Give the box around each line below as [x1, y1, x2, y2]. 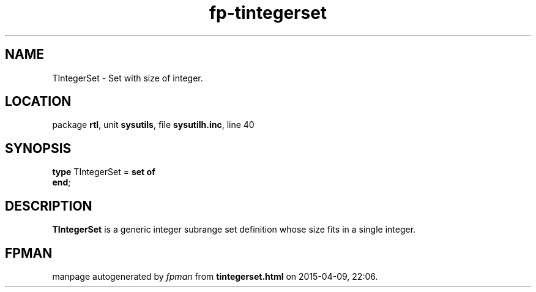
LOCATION [5, 94, 72, 110]
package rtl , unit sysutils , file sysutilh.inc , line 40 [52, 119, 255, 130]
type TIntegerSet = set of [52, 167, 155, 178]
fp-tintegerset [209, 2, 327, 23]
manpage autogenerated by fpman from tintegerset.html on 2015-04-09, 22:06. [52, 271, 378, 282]
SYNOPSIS [5, 140, 72, 156]
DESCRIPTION [5, 198, 92, 214]
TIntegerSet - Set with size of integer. [52, 72, 203, 83]
